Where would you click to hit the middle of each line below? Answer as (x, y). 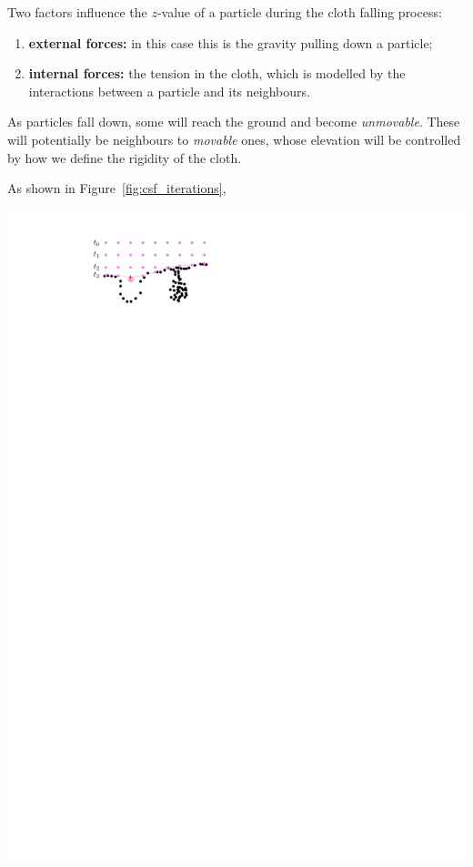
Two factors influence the (77, 12)
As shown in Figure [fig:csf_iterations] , (117, 188)
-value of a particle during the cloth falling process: (299, 12)
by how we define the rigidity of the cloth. (125, 157)
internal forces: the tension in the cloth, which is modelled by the (217, 73)
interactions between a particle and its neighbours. (169, 91)
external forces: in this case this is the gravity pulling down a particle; (231, 42)
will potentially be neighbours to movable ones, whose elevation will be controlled (234, 139)
